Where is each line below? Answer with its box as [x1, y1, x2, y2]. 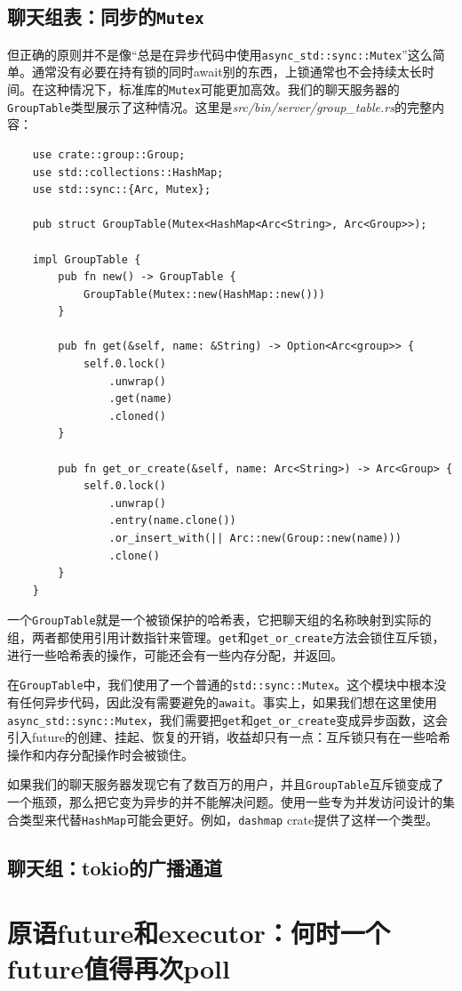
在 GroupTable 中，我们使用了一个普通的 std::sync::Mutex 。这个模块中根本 [7, 675, 434, 694]
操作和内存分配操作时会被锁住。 [7, 745, 194, 763]
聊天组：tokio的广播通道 [7, 853, 222, 881]
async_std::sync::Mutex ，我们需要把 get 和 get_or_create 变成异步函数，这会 [7, 710, 449, 729]
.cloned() [108, 409, 166, 423]
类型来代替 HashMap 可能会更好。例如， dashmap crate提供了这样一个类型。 [19, 810, 439, 828]
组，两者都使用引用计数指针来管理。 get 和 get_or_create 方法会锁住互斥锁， [7, 628, 445, 647]
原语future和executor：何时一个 [7, 914, 390, 951]
